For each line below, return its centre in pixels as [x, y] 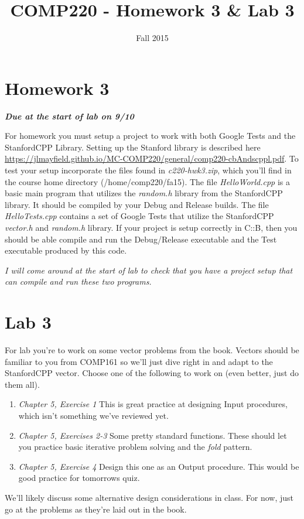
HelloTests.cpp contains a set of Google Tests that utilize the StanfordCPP [139, 216]
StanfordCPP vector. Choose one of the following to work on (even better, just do [152, 373]
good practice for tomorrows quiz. [79, 478]
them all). [22, 384]
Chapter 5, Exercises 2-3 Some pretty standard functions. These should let [153, 435]
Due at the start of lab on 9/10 [69, 116]
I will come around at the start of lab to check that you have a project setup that [149, 270]
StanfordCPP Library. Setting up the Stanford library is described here [133, 147]
